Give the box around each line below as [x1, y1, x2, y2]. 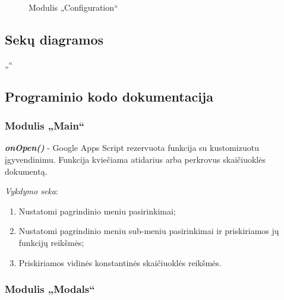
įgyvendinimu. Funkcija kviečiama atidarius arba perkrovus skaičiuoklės [5, 153, 266, 165]
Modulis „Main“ [5, 118, 85, 133]
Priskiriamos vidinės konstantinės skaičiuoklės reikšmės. [18, 256, 222, 269]
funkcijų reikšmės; [18, 236, 84, 248]
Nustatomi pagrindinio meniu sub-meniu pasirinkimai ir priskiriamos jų [18, 225, 279, 237]
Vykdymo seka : [5, 185, 58, 197]
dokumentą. [5, 165, 48, 177]
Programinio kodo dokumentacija [5, 87, 213, 105]
